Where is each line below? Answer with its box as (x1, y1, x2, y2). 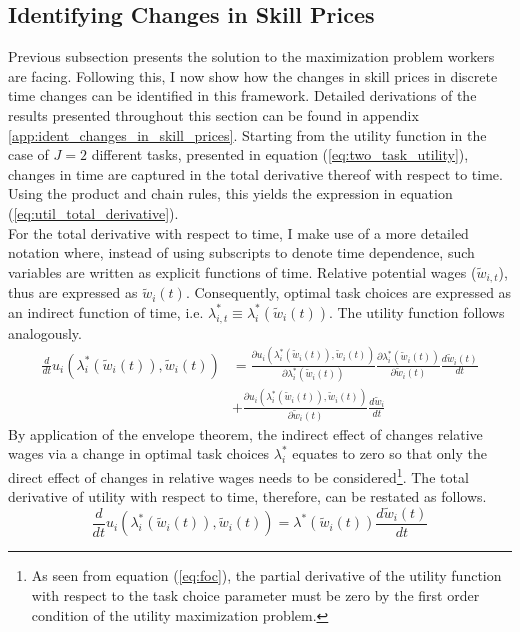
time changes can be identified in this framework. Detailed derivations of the (8, 85, 477, 106)
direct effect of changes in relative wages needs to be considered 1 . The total (8, 463, 469, 487)
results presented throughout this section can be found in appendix (8, 104, 419, 125)
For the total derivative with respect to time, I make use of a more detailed (8, 222, 469, 243)
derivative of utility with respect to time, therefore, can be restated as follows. (8, 486, 487, 507)
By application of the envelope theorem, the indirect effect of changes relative (8, 423, 483, 444)
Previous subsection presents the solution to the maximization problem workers (8, 46, 495, 67)
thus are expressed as (8, 282, 138, 303)
